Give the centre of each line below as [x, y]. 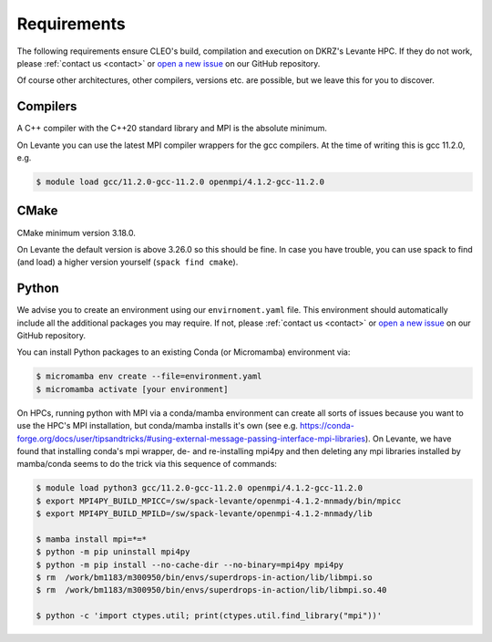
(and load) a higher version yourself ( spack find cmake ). [128, 262]
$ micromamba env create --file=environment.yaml [149, 377]
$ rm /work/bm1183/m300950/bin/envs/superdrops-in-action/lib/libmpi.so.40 [211, 590]
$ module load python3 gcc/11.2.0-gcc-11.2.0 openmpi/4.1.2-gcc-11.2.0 [200, 488]
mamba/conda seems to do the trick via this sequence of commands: [147, 464]
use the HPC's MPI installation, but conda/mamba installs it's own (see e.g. [157, 426]
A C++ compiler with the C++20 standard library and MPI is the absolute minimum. [172, 129]
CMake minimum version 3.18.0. [77, 233]
